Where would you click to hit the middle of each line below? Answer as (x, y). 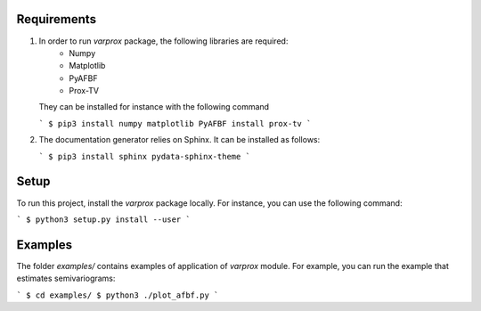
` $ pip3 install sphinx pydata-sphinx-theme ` (145, 156)
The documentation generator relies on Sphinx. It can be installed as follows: (179, 140)
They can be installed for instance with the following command (154, 107)
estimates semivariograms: (66, 278)
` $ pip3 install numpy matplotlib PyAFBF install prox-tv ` (175, 123)
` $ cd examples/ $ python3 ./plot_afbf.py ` (118, 295)
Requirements (57, 19)
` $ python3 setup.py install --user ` (103, 219)
